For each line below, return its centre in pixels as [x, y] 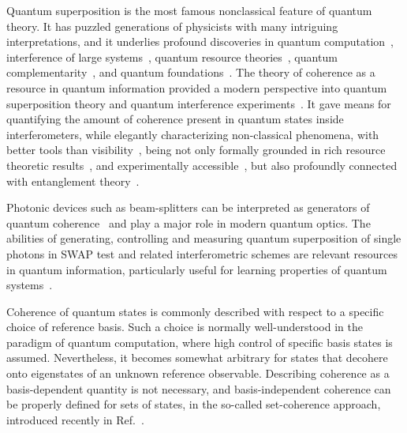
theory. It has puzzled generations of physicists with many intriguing [172, 26]
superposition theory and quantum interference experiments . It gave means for [199, 103]
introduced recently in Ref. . [75, 419]
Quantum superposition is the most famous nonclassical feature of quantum [189, 10]
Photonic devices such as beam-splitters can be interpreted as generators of [188, 207]
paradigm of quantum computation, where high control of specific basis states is [200, 342]
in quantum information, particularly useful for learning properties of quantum [197, 269]
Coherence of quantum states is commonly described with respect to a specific [195, 311]
